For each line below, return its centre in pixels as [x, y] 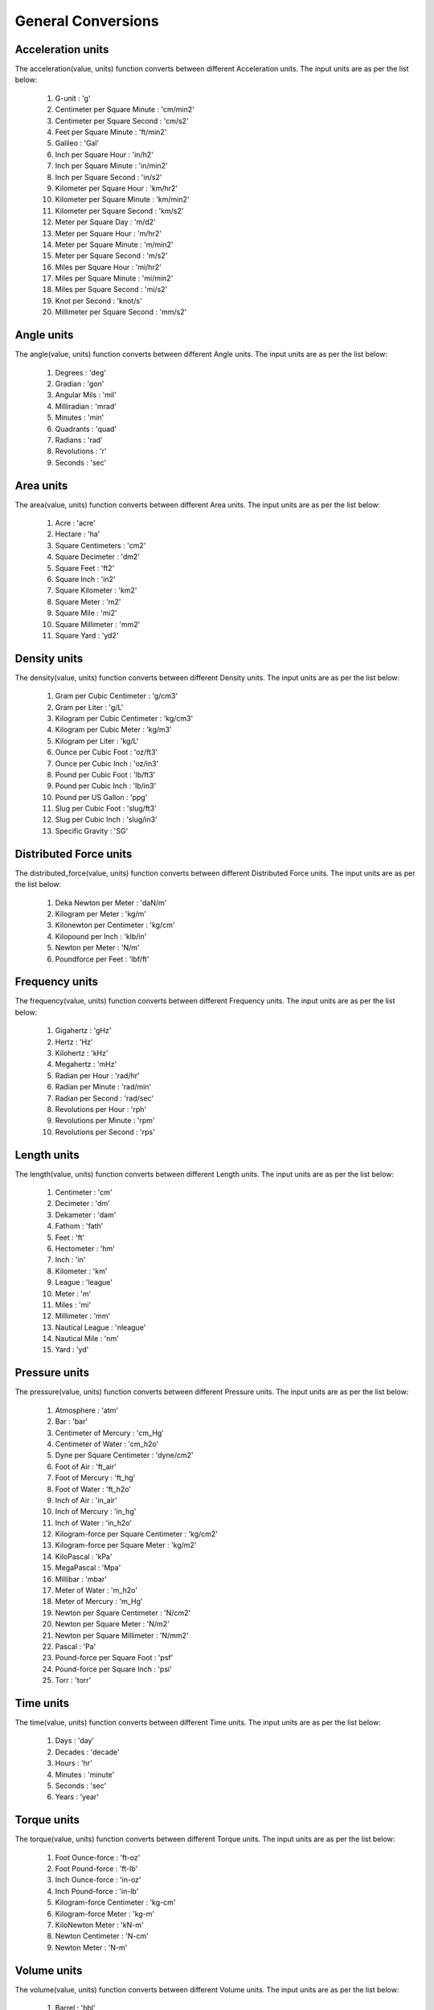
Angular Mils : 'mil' [86, 395]
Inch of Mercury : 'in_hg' [96, 1512]
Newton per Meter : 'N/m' [97, 948]
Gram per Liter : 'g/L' [89, 707]
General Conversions [87, 21]
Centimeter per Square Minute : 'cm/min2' [125, 109]
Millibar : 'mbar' [81, 1579]
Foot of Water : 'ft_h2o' [93, 1489]
